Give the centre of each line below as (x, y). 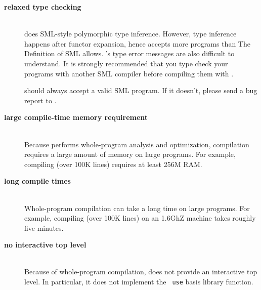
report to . (40, 100)
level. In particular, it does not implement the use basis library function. (139, 282)
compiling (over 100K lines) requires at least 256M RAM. (113, 164)
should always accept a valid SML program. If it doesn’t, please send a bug (141, 90)
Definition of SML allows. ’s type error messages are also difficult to (129, 53)
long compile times (37, 181)
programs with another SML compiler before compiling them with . (129, 73)
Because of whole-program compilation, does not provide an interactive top (141, 272)
